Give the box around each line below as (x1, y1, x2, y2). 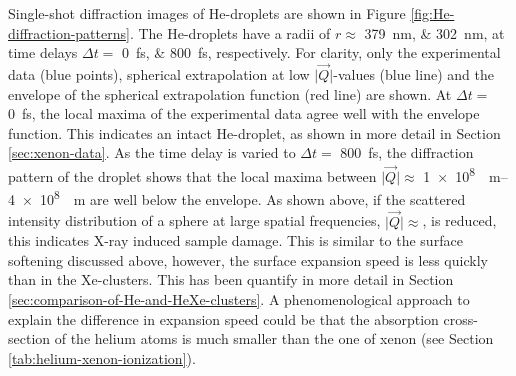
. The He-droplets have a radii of (129, 22, 331, 43)
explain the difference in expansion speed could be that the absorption (8, 308, 439, 329)
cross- (443, 308, 478, 329)
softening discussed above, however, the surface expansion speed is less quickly (8, 249, 488, 270)
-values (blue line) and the (333, 64, 494, 84)
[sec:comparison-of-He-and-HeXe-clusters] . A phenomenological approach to (8, 289, 470, 310)
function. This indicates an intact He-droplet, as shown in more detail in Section (8, 122, 501, 143)
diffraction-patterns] (8, 22, 130, 43)
